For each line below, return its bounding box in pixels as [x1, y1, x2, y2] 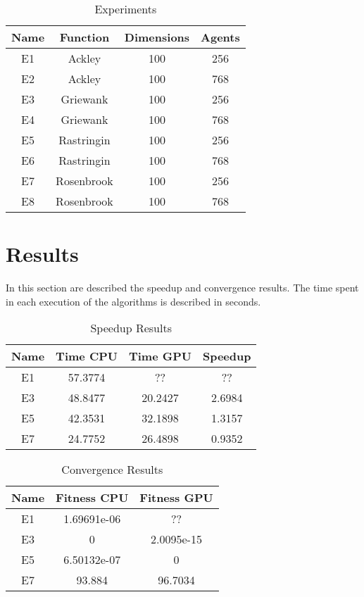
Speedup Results [90, 320, 172, 337]
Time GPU [128, 348, 192, 365]
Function [59, 29, 110, 45]
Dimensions [124, 29, 190, 45]
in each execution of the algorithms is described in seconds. [6, 294, 261, 308]
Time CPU [56, 348, 118, 365]
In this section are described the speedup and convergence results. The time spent [6, 280, 359, 295]
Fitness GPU [139, 489, 213, 506]
